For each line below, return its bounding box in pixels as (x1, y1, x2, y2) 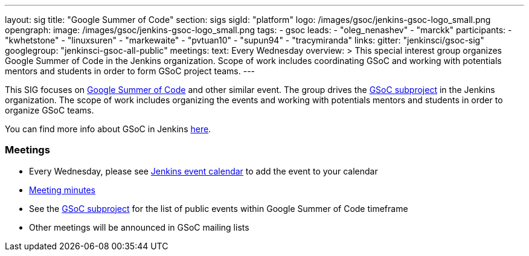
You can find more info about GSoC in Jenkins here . (5, 124, 211, 134)
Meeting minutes (29, 184, 95, 195)
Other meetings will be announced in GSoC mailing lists (29, 222, 249, 232)
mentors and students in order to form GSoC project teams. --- (5, 66, 255, 76)
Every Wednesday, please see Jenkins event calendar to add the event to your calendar (29, 165, 378, 176)
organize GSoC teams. (5, 105, 94, 115)
